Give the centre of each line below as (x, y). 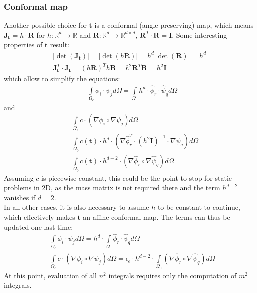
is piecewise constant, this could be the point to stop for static (137, 177)
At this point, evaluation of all (50, 275)
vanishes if (20, 197)
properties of (23, 45)
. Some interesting (199, 35)
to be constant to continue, (199, 207)
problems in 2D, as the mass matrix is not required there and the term (112, 187)
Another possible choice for (45, 25)
